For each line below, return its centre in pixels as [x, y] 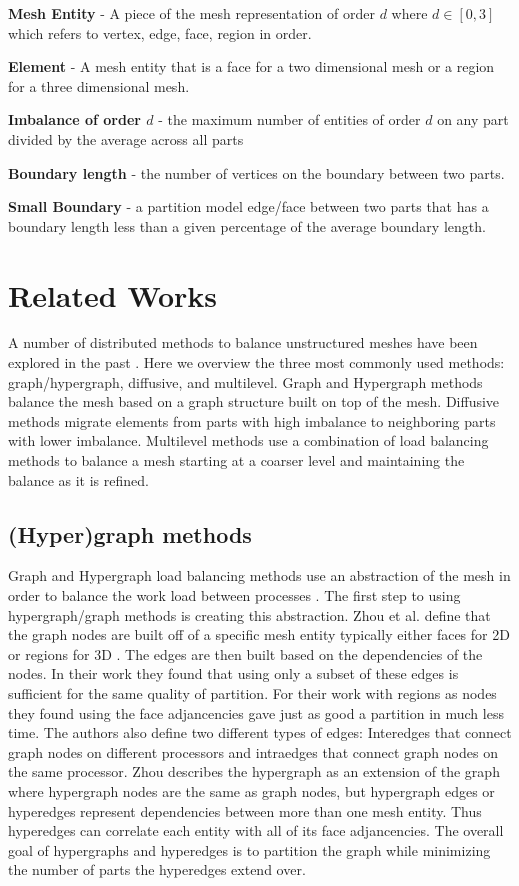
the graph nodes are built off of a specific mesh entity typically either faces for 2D [259, 634]
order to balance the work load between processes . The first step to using [234, 595]
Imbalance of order [74, 119]
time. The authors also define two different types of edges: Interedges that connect [260, 732]
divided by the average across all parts [126, 138]
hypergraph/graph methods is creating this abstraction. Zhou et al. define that [249, 614]
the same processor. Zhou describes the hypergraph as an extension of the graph [254, 771]
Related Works [113, 294]
